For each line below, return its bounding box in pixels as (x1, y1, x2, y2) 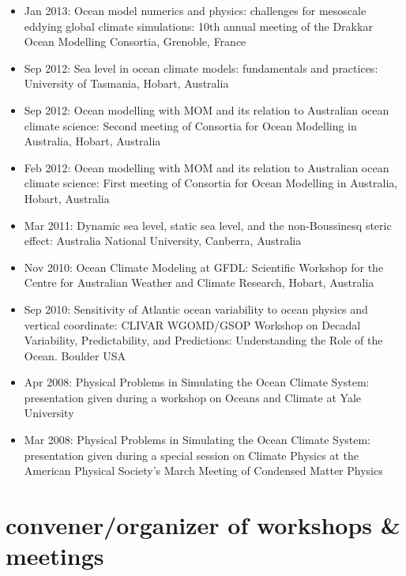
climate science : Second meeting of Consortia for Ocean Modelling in (24, 117, 357, 134)
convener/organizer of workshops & (6, 509, 400, 541)
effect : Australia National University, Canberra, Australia (24, 232, 302, 249)
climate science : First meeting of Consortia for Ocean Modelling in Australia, (24, 175, 398, 191)
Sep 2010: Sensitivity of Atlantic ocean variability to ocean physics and (24, 300, 368, 317)
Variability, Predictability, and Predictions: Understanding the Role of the (24, 332, 383, 348)
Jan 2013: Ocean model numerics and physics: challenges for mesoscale (24, 2, 367, 18)
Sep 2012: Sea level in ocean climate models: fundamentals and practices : (24, 59, 378, 76)
